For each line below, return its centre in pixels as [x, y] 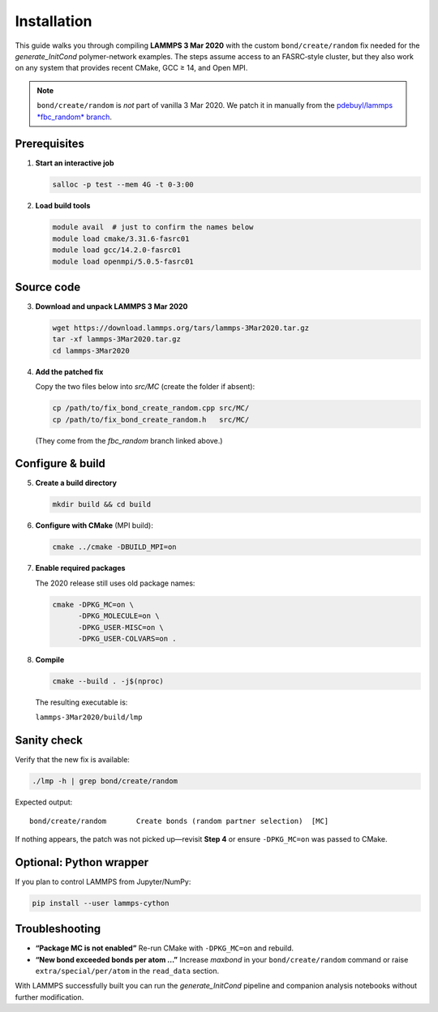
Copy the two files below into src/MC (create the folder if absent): [145, 387]
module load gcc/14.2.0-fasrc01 [117, 250]
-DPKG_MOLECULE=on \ [119, 616]
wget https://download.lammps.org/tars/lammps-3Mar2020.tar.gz [181, 328]
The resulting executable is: [82, 702]
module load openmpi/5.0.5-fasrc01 [123, 261]
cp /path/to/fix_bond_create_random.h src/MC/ [151, 419]
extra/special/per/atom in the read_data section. [127, 971]
